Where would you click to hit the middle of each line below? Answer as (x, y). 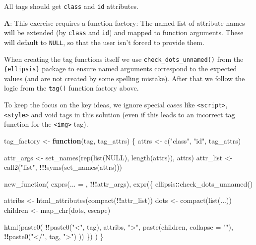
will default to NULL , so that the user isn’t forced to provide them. (104, 42)
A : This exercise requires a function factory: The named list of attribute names (125, 23)
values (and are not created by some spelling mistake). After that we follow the (125, 78)
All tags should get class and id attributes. (71, 6)
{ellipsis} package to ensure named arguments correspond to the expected (121, 69)
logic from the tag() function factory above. (71, 88)
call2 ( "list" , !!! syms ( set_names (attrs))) (63, 167)
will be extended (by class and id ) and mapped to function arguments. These (124, 32)
